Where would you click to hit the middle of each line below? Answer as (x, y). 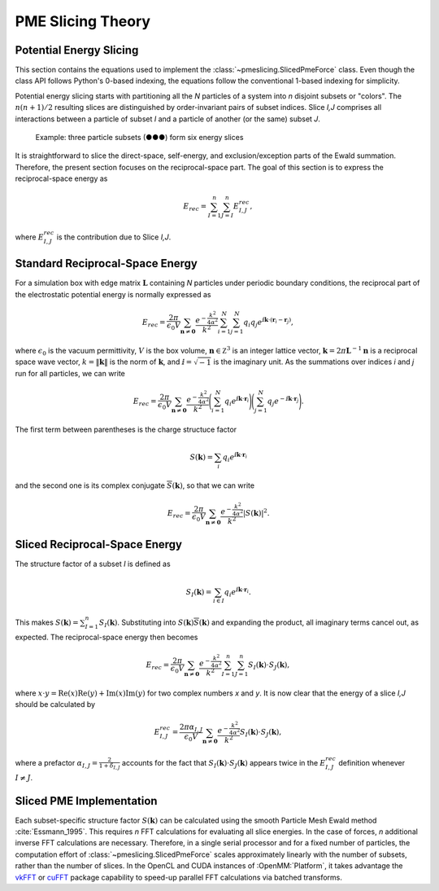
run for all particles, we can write (70, 373)
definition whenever (372, 762)
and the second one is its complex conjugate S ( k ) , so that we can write (135, 485)
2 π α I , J (191, 728)
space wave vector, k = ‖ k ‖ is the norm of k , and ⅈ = (104, 362)
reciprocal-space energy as (61, 178)
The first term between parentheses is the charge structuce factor (126, 429)
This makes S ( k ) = (47, 622)
